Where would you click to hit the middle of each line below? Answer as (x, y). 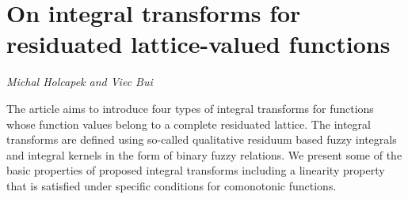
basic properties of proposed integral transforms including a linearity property (196, 170)
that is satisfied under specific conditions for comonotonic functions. (172, 185)
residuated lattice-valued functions (198, 44)
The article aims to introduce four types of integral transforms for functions (190, 108)
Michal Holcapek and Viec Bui (80, 82)
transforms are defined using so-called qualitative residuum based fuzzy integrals (202, 139)
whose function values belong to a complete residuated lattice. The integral (189, 124)
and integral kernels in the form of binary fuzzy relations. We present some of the (204, 154)
